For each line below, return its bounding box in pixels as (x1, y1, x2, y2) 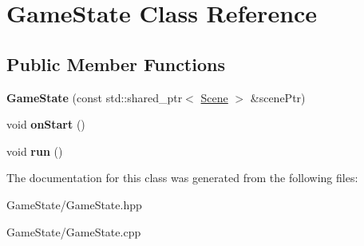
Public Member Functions (6, 51, 225, 76)
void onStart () (6, 116, 85, 133)
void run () (6, 142, 63, 159)
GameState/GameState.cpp (6, 223, 141, 240)
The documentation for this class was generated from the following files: (6, 169, 358, 186)
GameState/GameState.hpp (6, 196, 142, 212)
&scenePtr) (250, 89, 306, 105)
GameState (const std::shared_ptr (6, 89, 183, 105)
